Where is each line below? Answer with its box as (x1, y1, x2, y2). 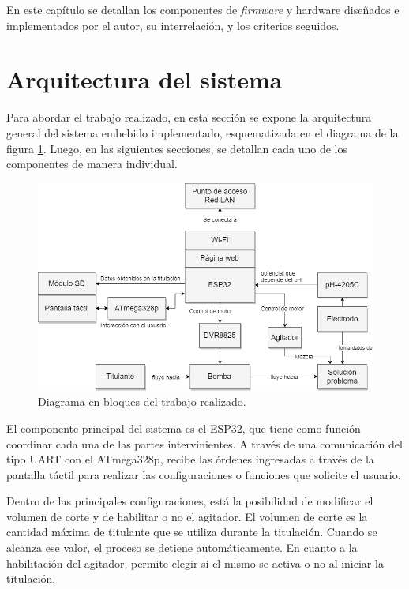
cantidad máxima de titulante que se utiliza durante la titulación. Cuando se (6, 523, 377, 540)
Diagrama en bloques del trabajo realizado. (38, 393, 246, 410)
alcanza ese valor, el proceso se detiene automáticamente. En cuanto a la (6, 539, 358, 556)
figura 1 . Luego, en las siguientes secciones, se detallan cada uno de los (6, 140, 347, 156)
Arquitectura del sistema (6, 63, 283, 96)
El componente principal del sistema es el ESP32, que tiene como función (6, 419, 361, 436)
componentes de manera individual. (6, 156, 178, 172)
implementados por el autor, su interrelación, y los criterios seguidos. (6, 17, 340, 33)
